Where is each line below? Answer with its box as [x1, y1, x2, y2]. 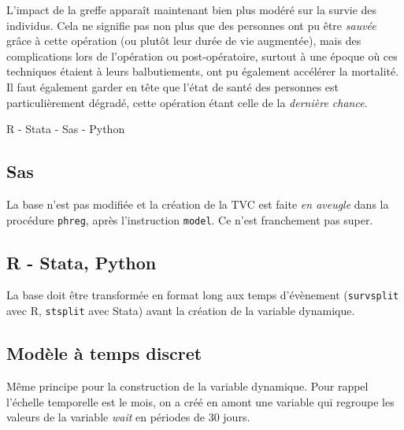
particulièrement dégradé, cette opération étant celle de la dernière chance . [6, 94, 368, 110]
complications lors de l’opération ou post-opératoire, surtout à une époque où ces [6, 47, 398, 64]
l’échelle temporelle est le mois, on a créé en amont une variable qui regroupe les [6, 393, 395, 410]
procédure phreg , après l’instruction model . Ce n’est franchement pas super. [6, 211, 373, 228]
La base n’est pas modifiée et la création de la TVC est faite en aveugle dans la [6, 195, 389, 212]
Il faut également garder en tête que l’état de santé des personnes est [6, 78, 339, 95]
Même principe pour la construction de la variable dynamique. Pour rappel [6, 377, 369, 394]
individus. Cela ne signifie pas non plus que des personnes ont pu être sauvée [6, 17, 376, 33]
